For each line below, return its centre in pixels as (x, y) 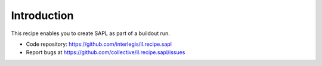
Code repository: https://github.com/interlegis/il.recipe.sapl (99, 44)
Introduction (42, 15)
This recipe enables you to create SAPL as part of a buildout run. (90, 33)
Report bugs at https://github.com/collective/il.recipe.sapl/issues (106, 52)
